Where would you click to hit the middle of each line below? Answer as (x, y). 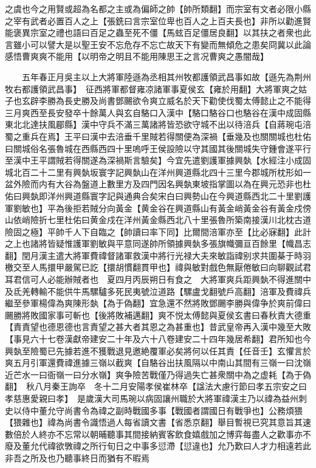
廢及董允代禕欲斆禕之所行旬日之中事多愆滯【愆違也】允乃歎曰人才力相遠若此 (158, 446)
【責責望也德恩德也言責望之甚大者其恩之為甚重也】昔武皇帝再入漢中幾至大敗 (158, 327)
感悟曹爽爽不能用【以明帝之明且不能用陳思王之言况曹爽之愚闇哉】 (137, 56)
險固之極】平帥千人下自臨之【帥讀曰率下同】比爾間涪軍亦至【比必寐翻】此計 (158, 231)
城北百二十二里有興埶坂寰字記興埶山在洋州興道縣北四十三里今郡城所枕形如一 (158, 172)
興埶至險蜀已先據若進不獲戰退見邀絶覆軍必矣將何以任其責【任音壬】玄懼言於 (158, 350)
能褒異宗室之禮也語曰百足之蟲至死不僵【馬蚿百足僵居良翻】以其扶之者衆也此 (158, 33)
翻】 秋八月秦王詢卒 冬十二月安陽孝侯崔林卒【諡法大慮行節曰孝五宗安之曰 (156, 386)
